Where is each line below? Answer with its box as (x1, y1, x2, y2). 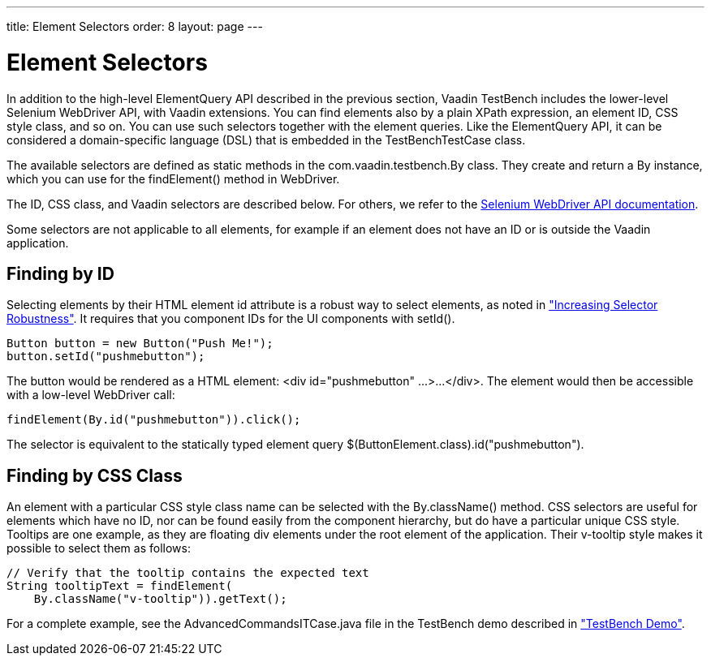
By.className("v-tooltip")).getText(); (33, 592, 287, 606)
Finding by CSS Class (6, 465, 183, 486)
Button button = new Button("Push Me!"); (6, 337, 274, 350)
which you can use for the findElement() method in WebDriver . (6, 171, 340, 186)
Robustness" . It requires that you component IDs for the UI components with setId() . (6, 312, 455, 326)
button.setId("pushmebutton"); (6, 350, 205, 363)
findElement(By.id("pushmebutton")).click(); (6, 413, 301, 427)
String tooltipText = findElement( (6, 579, 233, 593)
